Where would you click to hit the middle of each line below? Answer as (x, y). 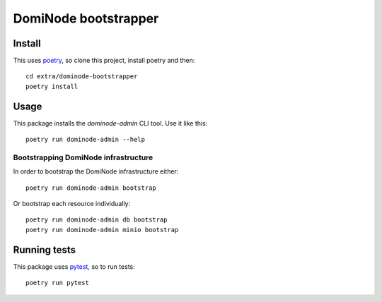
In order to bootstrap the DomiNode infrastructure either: (96, 171)
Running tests (45, 249)
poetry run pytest (58, 283)
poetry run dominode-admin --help (85, 140)
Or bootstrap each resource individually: (72, 204)
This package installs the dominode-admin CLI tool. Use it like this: (110, 123)
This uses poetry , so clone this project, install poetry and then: (104, 61)
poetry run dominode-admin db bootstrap (97, 220)
